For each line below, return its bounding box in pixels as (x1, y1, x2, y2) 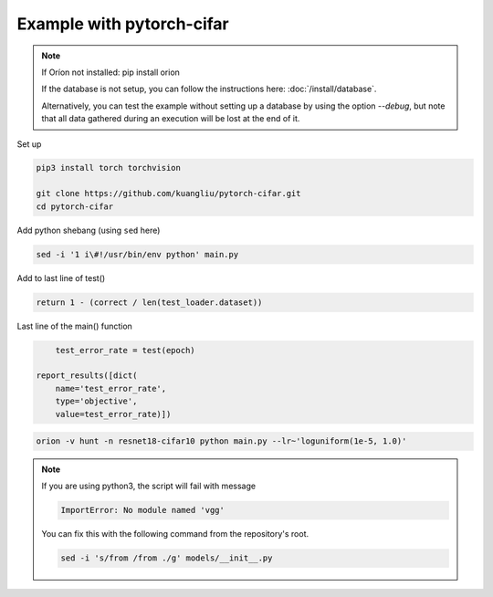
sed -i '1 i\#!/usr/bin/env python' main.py (36, 249, 239, 259)
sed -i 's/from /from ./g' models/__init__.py (60, 553, 273, 563)
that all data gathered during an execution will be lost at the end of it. (41, 113, 300, 124)
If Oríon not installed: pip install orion (41, 67, 180, 78)
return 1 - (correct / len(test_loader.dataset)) (36, 297, 263, 308)
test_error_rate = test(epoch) (55, 345, 195, 355)
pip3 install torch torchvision (36, 162, 182, 173)
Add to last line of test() (16, 272, 106, 283)
